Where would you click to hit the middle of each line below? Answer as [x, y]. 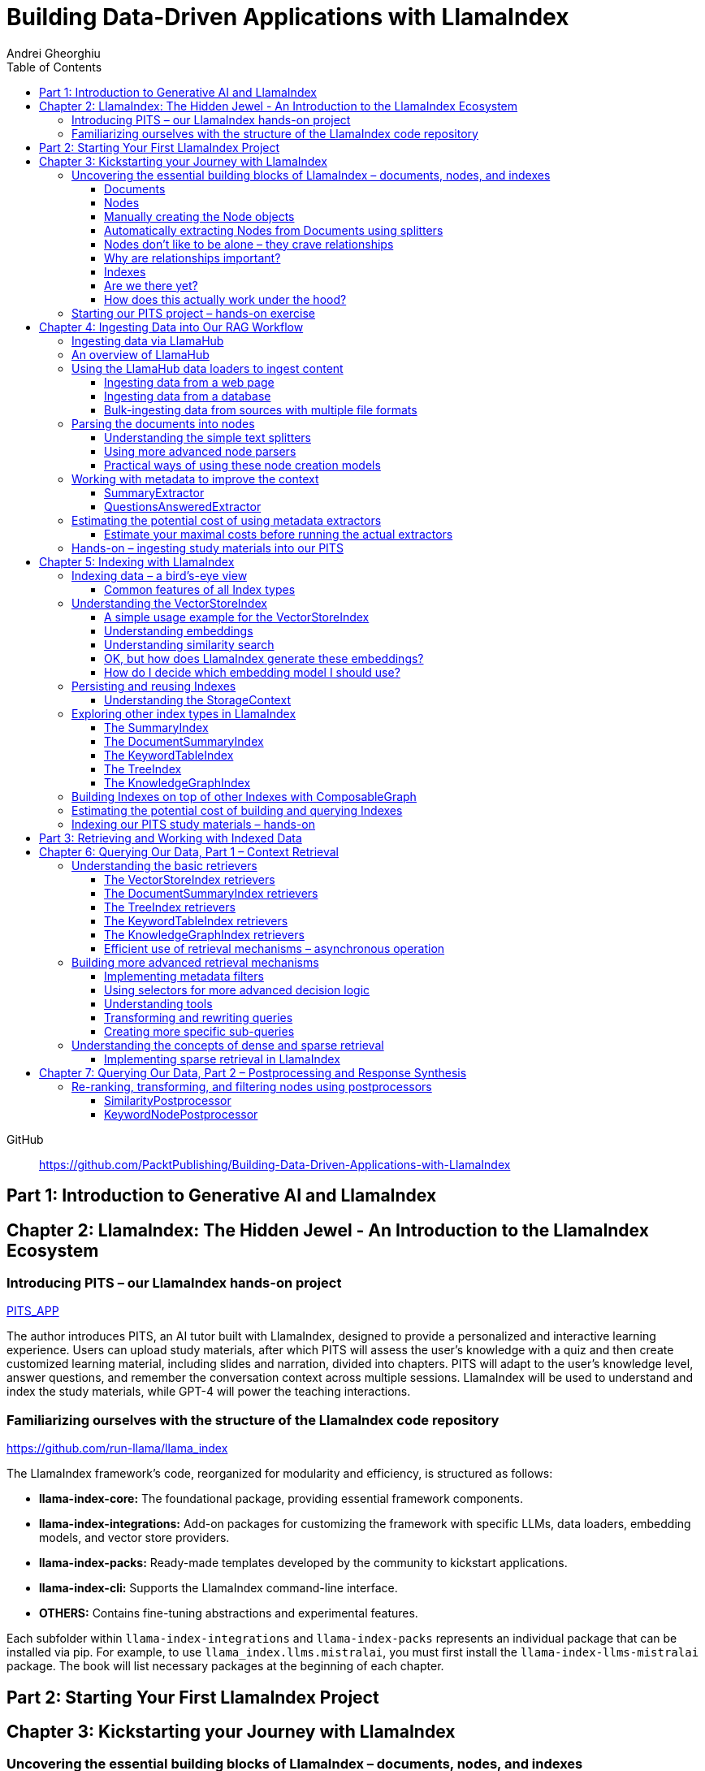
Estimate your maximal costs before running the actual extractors [279, 534]
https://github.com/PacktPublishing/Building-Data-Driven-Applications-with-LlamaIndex [275, 1164]
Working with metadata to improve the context [195, 478]
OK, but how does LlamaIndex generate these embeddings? [264, 658]
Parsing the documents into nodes [163, 423]
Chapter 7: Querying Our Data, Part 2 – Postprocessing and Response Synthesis [253, 1072]
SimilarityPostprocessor [168, 1100]
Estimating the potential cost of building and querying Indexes [237, 810]
